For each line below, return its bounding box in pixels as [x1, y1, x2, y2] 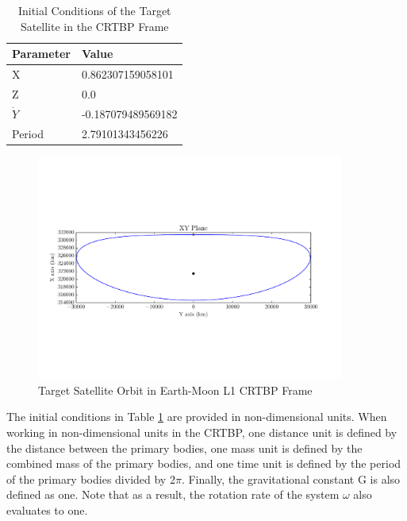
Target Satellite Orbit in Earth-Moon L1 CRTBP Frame [38, 381, 313, 398]
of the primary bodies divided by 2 [6, 470, 175, 487]
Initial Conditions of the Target [17, 2, 171, 18]
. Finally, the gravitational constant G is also [181, 470, 401, 487]
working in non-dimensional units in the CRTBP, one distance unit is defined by [6, 424, 397, 441]
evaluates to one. [6, 502, 88, 518]
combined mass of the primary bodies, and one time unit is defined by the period [6, 455, 401, 472]
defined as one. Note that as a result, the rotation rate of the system [6, 486, 340, 503]
